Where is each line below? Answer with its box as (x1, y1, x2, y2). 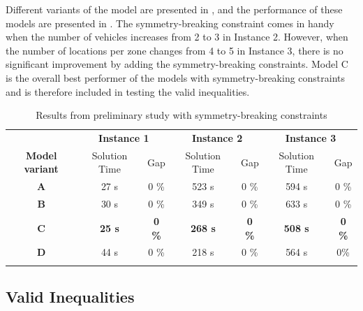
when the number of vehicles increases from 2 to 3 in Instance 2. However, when (6, 29, 348, 44)
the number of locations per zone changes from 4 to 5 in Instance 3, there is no (6, 43, 343, 57)
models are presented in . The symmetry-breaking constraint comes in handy (6, 15, 334, 30)
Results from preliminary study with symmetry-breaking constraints (36, 108, 327, 122)
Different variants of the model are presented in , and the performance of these (6, 2, 343, 16)
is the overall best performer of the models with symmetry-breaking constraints (6, 70, 346, 85)
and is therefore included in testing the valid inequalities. (6, 84, 250, 99)
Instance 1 (98, 131, 149, 145)
